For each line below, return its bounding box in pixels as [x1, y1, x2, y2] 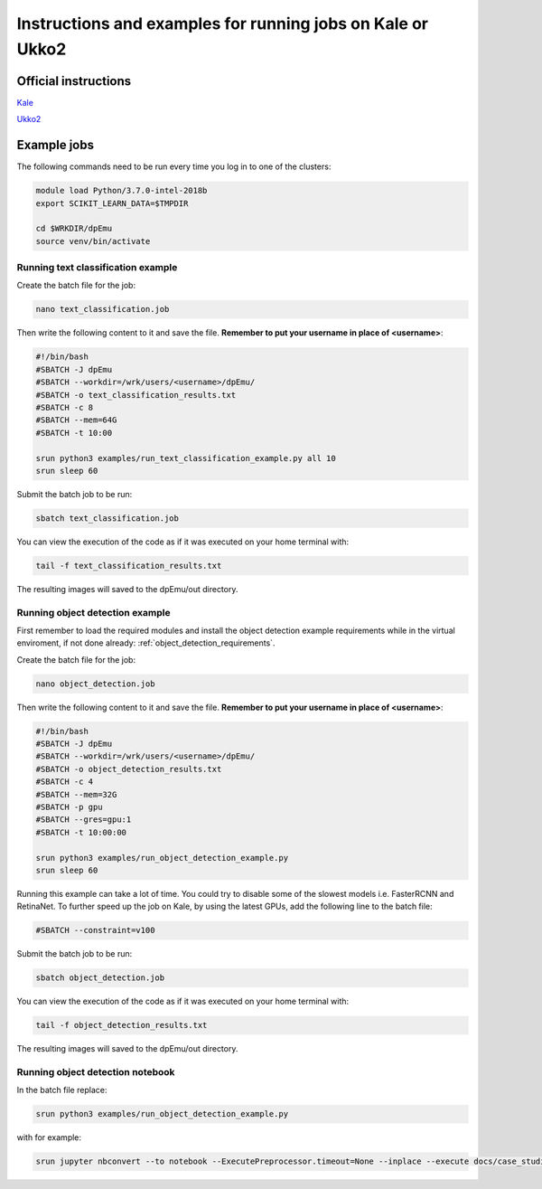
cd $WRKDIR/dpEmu [35, 223, 113, 234]
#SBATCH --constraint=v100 [35, 925, 155, 936]
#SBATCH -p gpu [35, 802, 103, 813]
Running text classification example [16, 261, 178, 274]
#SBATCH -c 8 [35, 402, 94, 412]
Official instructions [16, 73, 132, 89]
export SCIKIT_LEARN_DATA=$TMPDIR [35, 198, 189, 208]
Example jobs [16, 137, 95, 153]
